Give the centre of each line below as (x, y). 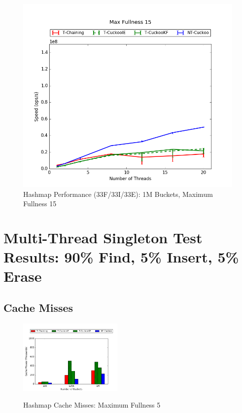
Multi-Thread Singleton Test (103, 237)
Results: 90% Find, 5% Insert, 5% (121, 257)
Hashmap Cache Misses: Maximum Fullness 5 (92, 404)
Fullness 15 (40, 204)
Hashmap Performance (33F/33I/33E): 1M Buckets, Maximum (118, 194)
